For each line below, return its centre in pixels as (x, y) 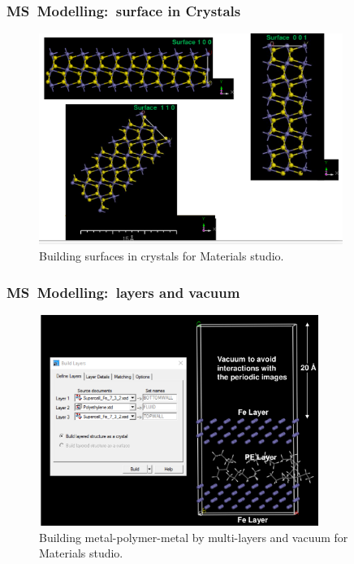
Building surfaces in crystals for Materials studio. (162, 256)
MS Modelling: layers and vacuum (123, 292)
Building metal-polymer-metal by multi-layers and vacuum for (194, 537)
